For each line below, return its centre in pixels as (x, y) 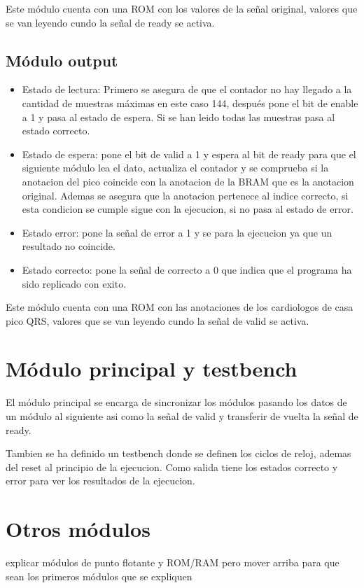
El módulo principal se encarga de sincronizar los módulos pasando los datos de (176, 402)
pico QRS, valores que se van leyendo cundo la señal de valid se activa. (157, 320)
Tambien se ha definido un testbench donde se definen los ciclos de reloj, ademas (178, 453)
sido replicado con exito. (74, 283)
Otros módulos (78, 529)
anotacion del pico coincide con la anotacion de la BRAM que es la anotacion (188, 181)
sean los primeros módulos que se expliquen (99, 576)
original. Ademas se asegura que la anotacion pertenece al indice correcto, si (185, 195)
